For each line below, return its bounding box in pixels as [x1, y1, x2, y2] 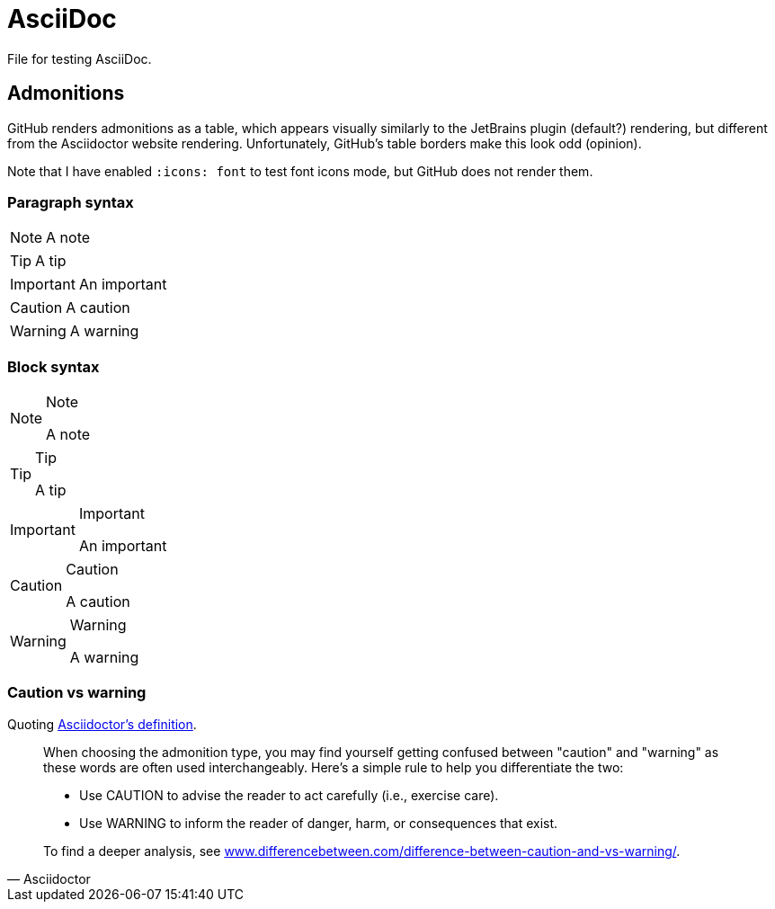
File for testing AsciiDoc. [7, 50, 152, 67]
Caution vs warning [7, 683, 147, 702]
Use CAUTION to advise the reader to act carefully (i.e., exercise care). [79, 787, 499, 803]
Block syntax [7, 357, 100, 376]
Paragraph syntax [7, 192, 134, 211]
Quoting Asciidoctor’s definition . [7, 716, 197, 732]
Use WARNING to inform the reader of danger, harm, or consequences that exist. [79, 815, 558, 831]
